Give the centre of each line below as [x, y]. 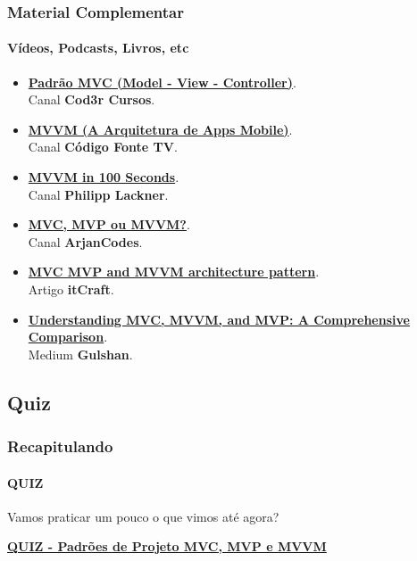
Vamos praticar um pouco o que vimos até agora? [143, 516]
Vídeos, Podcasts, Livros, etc [98, 48]
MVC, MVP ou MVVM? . [109, 224]
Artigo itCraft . [71, 289]
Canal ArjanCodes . [85, 241]
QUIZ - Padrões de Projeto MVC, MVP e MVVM [167, 546]
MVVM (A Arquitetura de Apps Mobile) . [160, 129]
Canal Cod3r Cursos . [92, 99]
